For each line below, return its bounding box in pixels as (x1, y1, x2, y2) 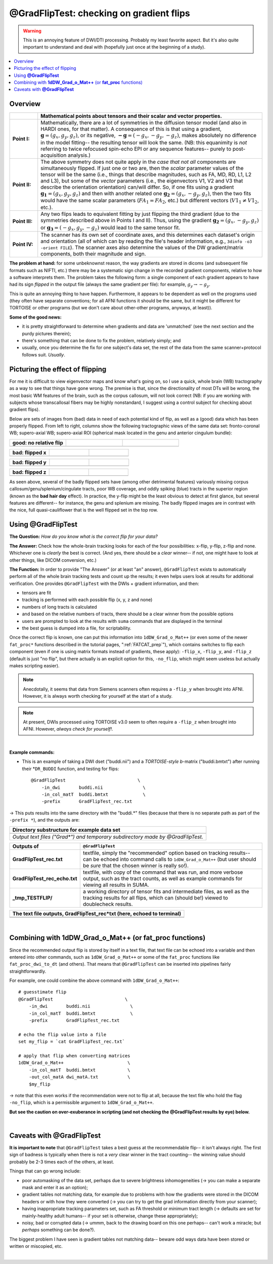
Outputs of (12, 842, 39, 849)
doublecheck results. (82, 900, 133, 908)
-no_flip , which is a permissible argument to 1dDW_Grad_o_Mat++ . (9, 1100, 154, 1106)
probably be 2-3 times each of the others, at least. (9, 1158, 115, 1165)
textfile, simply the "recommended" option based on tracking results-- (82, 849, 250, 856)
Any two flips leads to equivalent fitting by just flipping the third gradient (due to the (40, 210, 240, 217)
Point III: (12, 217, 33, 224)
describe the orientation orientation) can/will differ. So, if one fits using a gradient (40, 184, 235, 191)
